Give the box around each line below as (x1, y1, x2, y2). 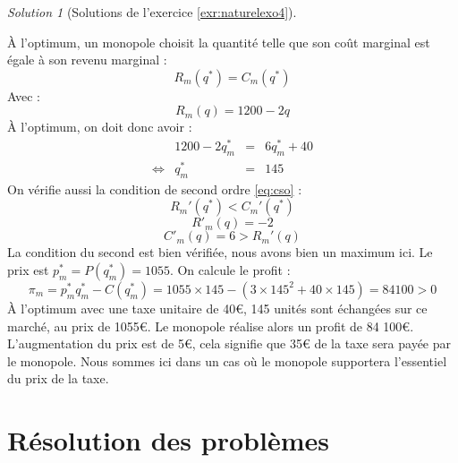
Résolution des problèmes (7, 422, 329, 459)
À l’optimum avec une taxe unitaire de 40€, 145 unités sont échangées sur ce (7, 298, 428, 317)
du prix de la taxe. (7, 369, 109, 388)
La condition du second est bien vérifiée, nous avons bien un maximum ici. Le (7, 243, 433, 262)
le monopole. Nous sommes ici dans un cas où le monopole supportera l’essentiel (7, 351, 447, 370)
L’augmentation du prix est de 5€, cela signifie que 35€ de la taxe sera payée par (7, 334, 452, 353)
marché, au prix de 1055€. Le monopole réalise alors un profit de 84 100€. (7, 316, 414, 335)
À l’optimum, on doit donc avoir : (7, 117, 192, 136)
